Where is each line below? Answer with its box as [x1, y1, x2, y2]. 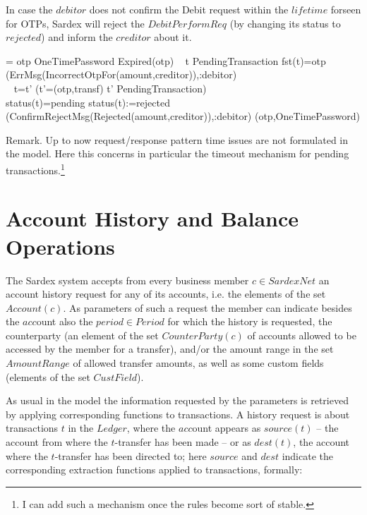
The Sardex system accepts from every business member [6, 272, 249, 287]
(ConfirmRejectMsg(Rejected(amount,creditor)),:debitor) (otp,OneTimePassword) [6, 109, 360, 123]
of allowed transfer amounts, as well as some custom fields [73, 356, 324, 370]
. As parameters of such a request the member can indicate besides [63, 300, 352, 315]
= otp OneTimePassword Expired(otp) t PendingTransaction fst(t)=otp [6, 53, 326, 68]
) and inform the [41, 30, 113, 44]
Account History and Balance [6, 204, 299, 233]
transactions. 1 [6, 160, 65, 177]
